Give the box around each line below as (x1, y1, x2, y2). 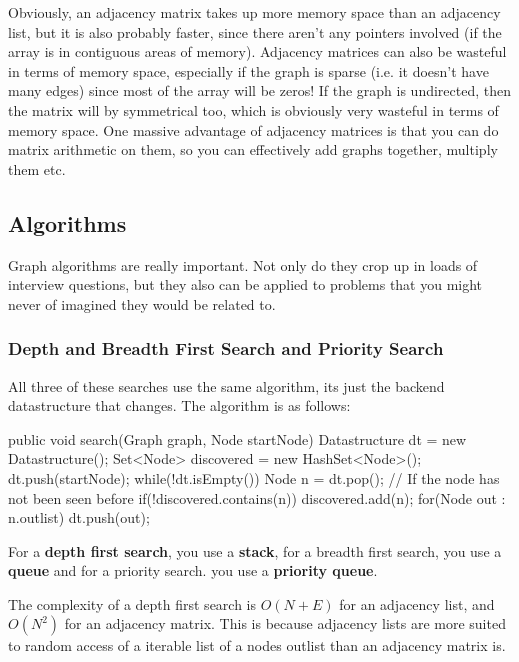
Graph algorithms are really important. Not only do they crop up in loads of (8, 254, 478, 275)
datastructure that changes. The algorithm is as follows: (8, 395, 351, 416)
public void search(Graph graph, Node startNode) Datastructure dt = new (8, 428, 467, 449)
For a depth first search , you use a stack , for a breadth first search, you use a (8, 540, 502, 561)
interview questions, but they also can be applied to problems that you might (8, 274, 483, 295)
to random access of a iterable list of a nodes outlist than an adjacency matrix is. (8, 635, 506, 656)
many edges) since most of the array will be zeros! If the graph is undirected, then (8, 80, 511, 101)
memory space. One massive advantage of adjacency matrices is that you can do (8, 119, 499, 140)
